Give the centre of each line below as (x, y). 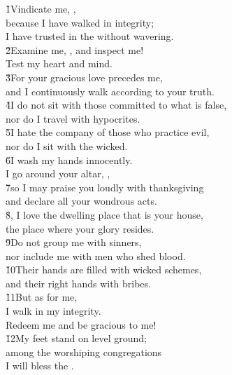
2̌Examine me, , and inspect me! (75, 49)
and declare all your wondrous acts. (81, 201)
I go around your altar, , (58, 173)
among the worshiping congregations (84, 352)
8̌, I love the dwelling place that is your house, (104, 214)
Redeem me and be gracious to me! (81, 324)
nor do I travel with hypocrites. (73, 118)
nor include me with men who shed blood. (96, 255)
